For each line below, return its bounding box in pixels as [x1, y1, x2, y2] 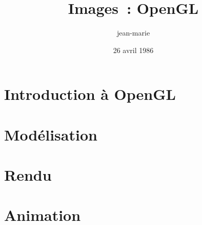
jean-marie [116, 27, 150, 38]
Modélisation [4, 124, 97, 145]
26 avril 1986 [113, 44, 154, 55]
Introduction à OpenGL [4, 83, 176, 105]
